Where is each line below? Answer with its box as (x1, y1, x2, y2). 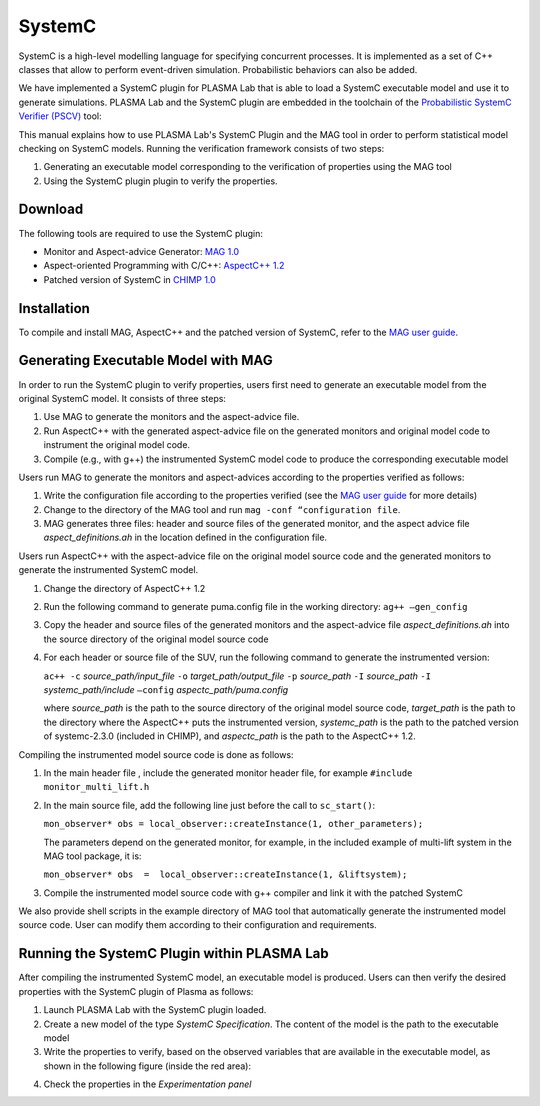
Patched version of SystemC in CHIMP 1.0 (43, 273, 217, 285)
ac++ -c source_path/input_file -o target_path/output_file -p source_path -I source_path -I (43, 670, 432, 682)
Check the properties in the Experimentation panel (43, 1078, 252, 1090)
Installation (18, 300, 90, 317)
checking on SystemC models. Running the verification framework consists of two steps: (18, 142, 385, 154)
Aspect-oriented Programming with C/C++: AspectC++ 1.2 (43, 260, 285, 272)
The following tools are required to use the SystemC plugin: (18, 227, 264, 239)
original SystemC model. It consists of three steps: (18, 392, 227, 404)
